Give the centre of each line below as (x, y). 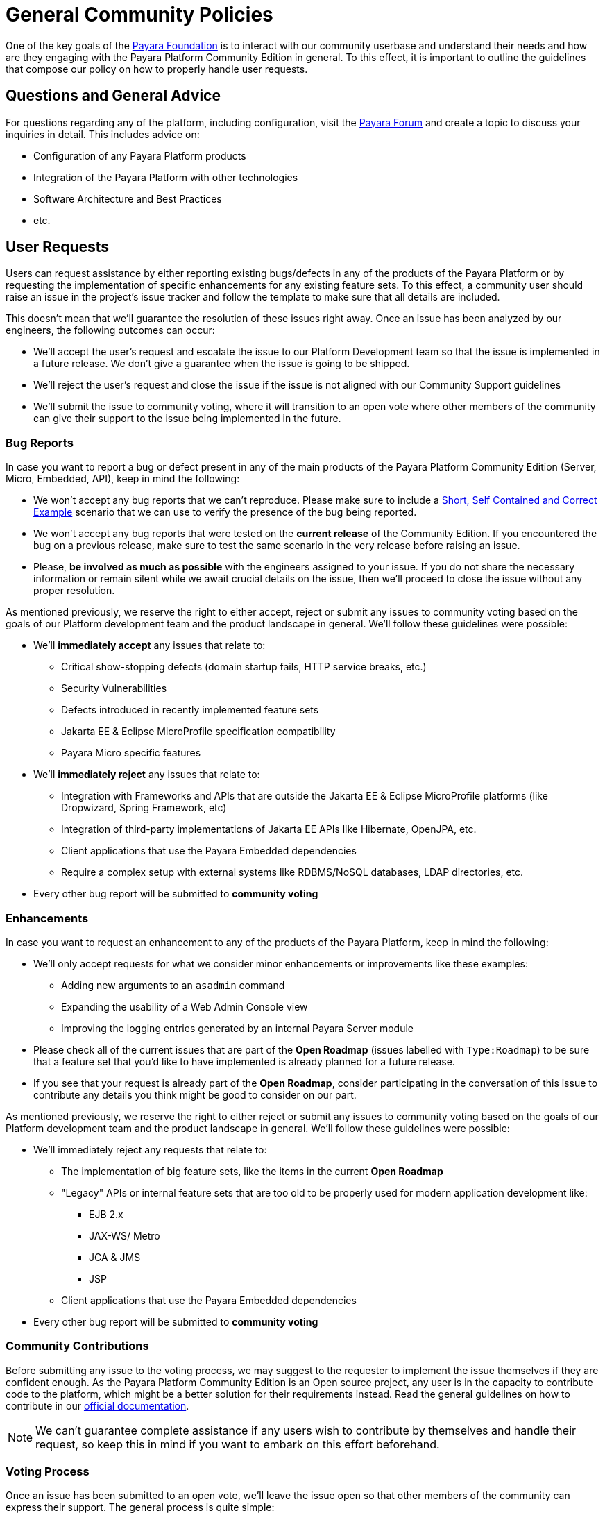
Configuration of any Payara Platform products (140, 155)
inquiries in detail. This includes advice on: (103, 134)
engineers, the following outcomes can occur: (110, 330)
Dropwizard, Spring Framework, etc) (144, 808)
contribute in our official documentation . (97, 1405)
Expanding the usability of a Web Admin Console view (185, 1006)
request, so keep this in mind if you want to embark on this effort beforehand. (238, 1444)
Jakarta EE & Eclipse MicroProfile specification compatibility (198, 732)
